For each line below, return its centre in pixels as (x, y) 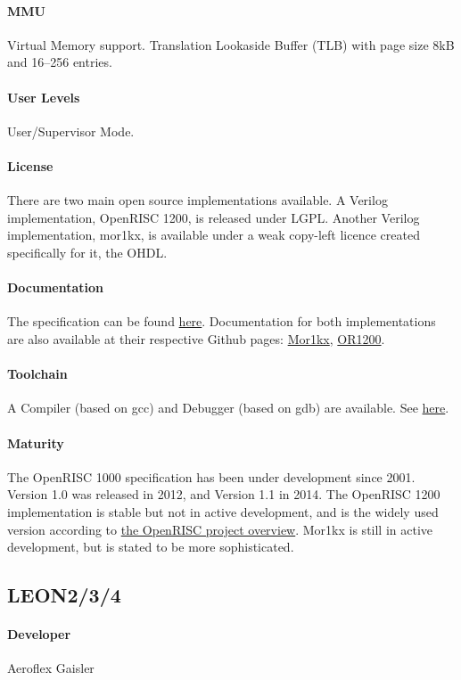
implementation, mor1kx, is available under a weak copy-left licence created (214, 235)
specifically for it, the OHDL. (87, 252)
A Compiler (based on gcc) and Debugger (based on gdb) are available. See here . (228, 408)
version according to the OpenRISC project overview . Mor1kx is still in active (220, 529)
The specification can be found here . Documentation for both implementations (222, 321)
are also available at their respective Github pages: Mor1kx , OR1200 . (196, 338)
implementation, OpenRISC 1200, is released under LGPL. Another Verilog (214, 217)
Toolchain (37, 374)
